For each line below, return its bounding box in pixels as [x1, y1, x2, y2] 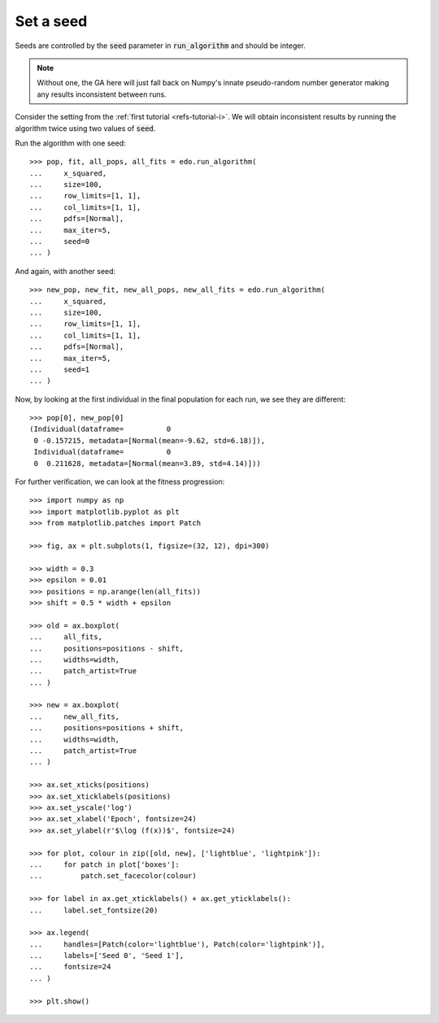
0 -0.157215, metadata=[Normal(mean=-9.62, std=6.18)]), [33, 436, 266, 445]
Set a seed [15, 12, 88, 30]
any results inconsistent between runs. [37, 89, 167, 99]
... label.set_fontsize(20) [29, 905, 159, 915]
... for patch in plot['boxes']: [29, 860, 180, 869]
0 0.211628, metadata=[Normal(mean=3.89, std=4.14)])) [33, 459, 262, 468]
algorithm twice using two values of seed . [15, 123, 156, 133]
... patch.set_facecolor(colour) [29, 871, 197, 881]
